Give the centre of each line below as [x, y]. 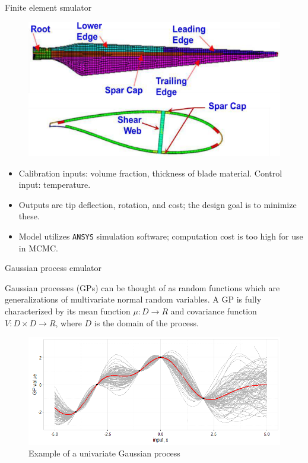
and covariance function [214, 311]
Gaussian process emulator [53, 268]
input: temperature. [55, 185]
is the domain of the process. [146, 322]
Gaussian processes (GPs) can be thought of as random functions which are [142, 287]
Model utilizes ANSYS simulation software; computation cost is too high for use [161, 236]
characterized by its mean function [68, 311]
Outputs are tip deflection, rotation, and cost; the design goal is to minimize [158, 204]
